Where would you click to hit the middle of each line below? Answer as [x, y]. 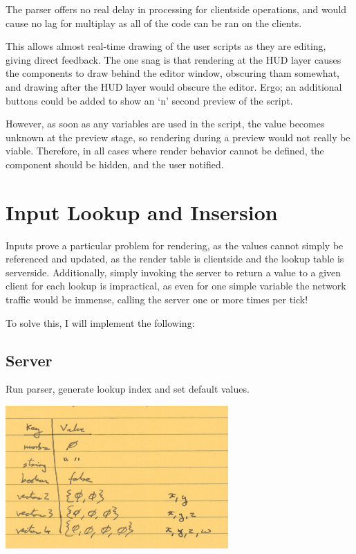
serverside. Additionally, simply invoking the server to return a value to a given [174, 272]
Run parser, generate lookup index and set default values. [128, 389]
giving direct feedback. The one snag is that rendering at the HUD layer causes [174, 59]
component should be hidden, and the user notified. [115, 164]
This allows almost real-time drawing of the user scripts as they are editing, [166, 46]
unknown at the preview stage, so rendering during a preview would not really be [178, 137]
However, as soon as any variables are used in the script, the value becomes [165, 124]
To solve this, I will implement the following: [100, 322]
